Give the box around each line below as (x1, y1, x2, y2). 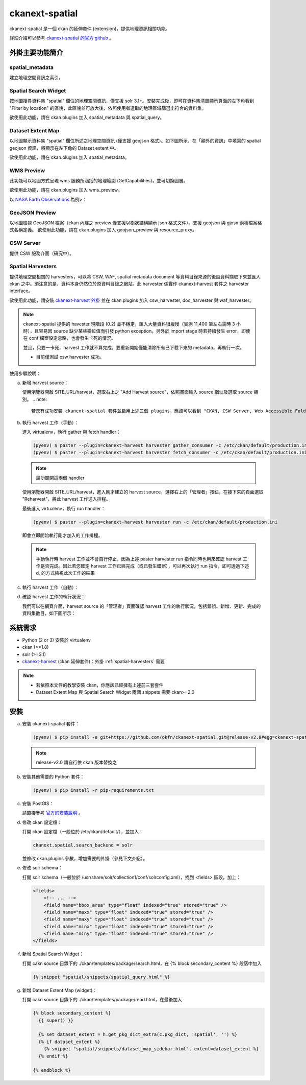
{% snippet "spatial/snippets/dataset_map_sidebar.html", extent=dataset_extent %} (43, 1046, 259, 1052)
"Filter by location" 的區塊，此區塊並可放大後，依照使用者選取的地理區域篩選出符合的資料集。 (9, 105, 207, 111)
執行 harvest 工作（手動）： (22, 419, 79, 426)
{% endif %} (38, 1053, 68, 1059)
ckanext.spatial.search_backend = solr (33, 842, 133, 848)
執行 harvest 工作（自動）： (22, 584, 79, 590)
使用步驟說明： (9, 370, 41, 376)
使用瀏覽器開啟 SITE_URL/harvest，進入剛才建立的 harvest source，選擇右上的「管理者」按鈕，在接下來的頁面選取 (22, 489, 264, 495)
